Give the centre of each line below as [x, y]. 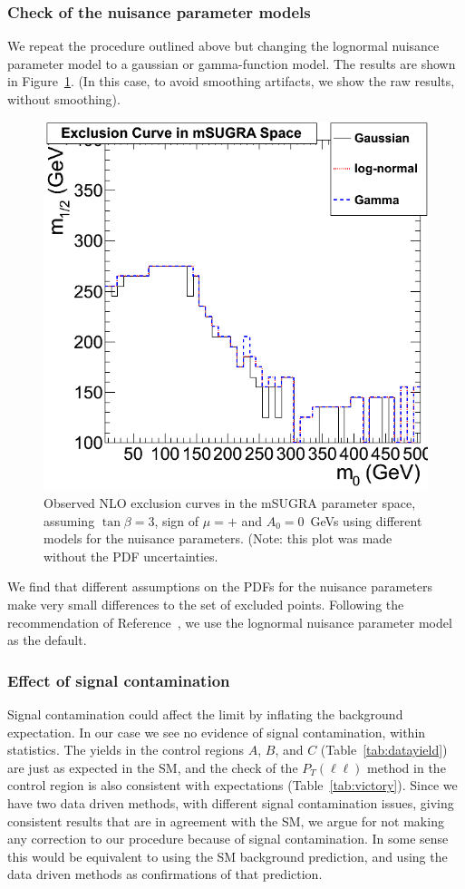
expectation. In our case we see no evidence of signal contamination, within [217, 732]
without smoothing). [64, 99]
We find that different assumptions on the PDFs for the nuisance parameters [220, 586]
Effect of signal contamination [119, 680]
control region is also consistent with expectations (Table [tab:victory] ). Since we [232, 785]
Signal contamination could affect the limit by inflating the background [205, 714]
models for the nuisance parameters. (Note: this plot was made [218, 538]
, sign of [177, 520]
